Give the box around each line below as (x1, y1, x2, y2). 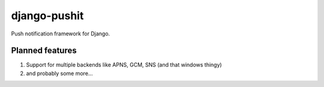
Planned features (11, 46, 77, 56)
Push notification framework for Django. (11, 30, 110, 37)
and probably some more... (26, 70, 93, 77)
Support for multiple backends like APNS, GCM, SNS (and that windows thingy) (26, 61, 222, 68)
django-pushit (11, 9, 84, 22)
